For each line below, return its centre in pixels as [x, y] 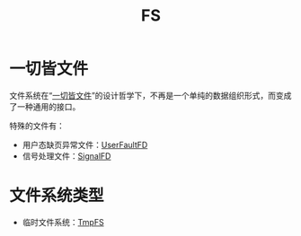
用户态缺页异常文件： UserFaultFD [85, 144]
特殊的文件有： [37, 126]
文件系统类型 [57, 196]
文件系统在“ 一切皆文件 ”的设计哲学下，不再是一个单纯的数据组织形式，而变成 [150, 95]
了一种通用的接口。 [45, 106]
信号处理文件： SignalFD [66, 156]
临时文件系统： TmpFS [63, 222]
